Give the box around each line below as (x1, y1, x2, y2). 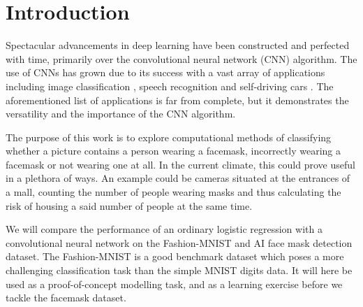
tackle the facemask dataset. (6, 290, 126, 305)
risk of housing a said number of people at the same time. (6, 198, 253, 213)
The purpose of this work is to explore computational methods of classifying (6, 129, 332, 144)
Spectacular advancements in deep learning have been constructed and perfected (6, 38, 350, 52)
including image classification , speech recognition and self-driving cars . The (6, 78, 334, 93)
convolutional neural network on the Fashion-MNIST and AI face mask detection (6, 235, 353, 250)
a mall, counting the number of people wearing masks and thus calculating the (6, 185, 341, 199)
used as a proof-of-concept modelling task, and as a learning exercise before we (6, 276, 343, 291)
